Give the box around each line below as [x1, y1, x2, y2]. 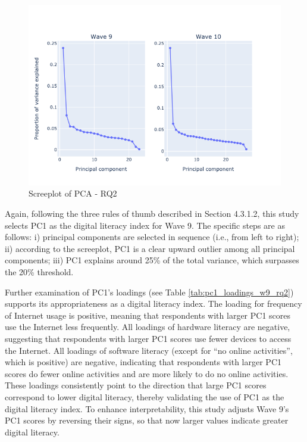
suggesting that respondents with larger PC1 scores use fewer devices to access [5, 332, 292, 344]
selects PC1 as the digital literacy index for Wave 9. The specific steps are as [5, 219, 285, 231]
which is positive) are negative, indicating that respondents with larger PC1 [5, 356, 282, 368]
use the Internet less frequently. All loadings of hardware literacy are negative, [5, 320, 290, 333]
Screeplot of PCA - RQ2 [29, 187, 117, 200]
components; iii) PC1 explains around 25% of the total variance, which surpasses [5, 254, 299, 266]
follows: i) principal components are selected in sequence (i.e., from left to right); [5, 231, 299, 243]
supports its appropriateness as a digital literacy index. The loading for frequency [5, 297, 302, 310]
